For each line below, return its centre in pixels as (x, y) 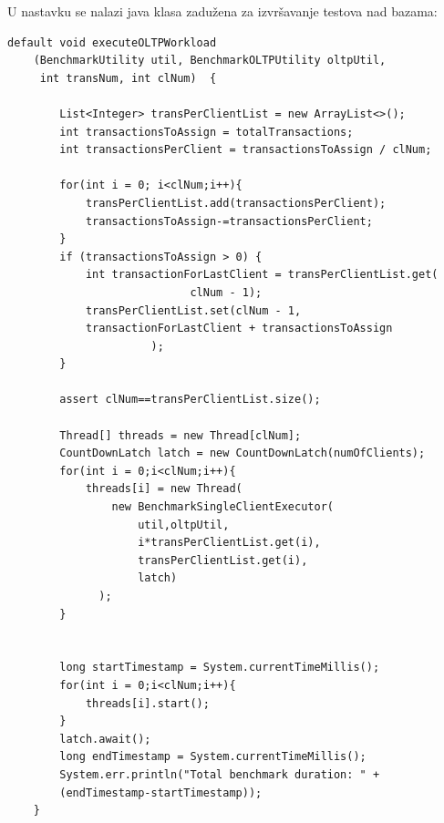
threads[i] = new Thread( (164, 489)
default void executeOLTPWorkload (112, 42)
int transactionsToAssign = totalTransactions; (207, 132)
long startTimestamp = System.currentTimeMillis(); (220, 668)
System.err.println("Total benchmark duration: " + (220, 774)
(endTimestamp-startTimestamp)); (161, 792)
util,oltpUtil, (184, 525)
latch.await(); (105, 739)
